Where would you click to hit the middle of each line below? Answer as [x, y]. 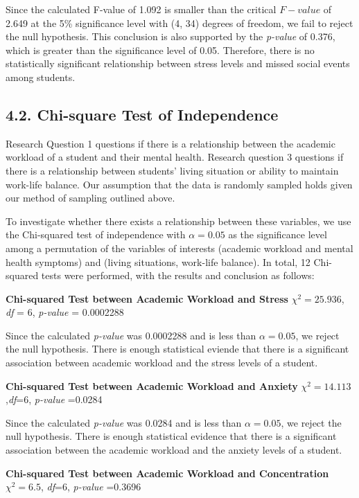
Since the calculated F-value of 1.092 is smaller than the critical [141, 9]
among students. [41, 77]
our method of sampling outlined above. [90, 198]
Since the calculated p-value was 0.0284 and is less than [124, 422]
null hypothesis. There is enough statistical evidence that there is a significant [171, 436]
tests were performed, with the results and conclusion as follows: [178, 275]
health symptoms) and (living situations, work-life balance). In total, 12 [158, 261]
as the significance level [278, 234]
